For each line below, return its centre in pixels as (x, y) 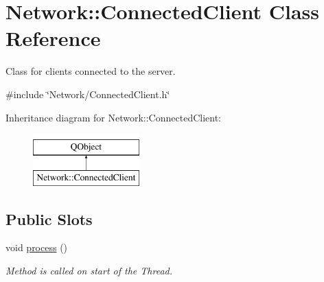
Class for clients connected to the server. (91, 71)
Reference (53, 38)
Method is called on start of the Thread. (89, 271)
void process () (37, 247)
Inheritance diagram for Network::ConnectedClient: (114, 117)
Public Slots (49, 219)
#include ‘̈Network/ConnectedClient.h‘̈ (88, 94)
